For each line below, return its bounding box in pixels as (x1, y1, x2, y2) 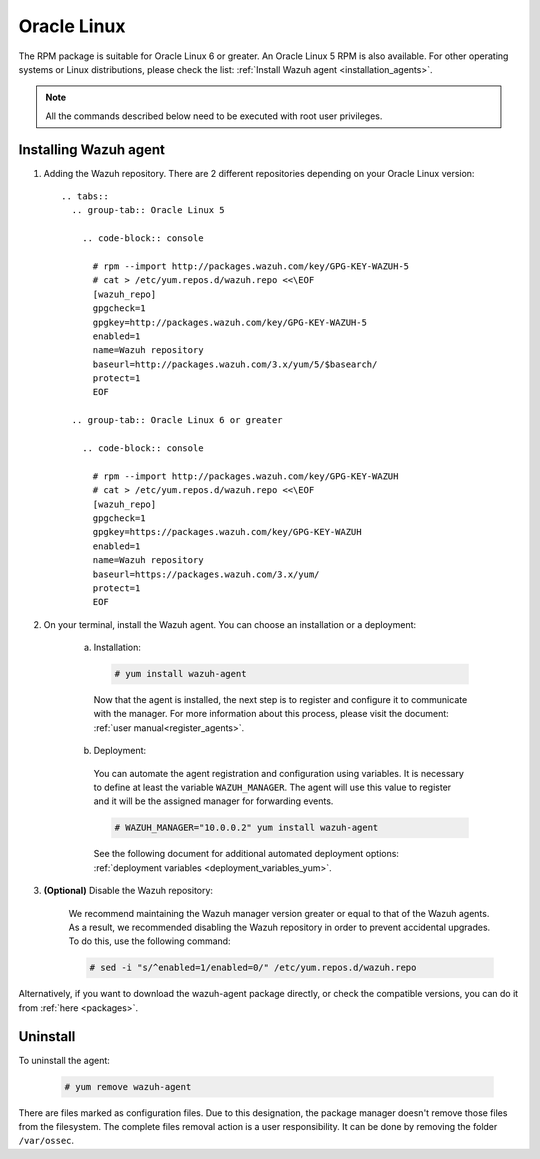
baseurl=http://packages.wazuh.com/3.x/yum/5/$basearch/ (92, 358, 378, 370)
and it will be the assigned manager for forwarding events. (93, 795, 334, 807)
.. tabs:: (61, 191, 109, 202)
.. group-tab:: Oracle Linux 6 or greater (71, 415, 284, 426)
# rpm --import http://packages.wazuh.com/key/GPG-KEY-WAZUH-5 (92, 260, 410, 272)
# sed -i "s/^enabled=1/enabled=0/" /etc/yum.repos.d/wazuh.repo (89, 962, 417, 974)
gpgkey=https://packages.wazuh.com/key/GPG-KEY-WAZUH (92, 526, 362, 538)
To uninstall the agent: (18, 1054, 110, 1066)
